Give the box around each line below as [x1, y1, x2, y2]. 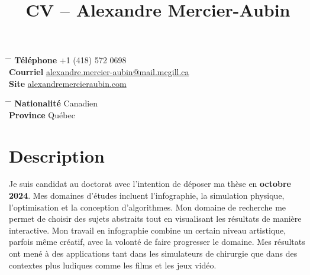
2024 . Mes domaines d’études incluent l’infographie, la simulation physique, [9, 189, 285, 202]
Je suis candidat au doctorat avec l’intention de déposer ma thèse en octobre [9, 177, 291, 190]
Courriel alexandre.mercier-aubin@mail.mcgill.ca [9, 65, 189, 77]
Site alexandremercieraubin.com [9, 77, 127, 89]
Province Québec [9, 108, 75, 121]
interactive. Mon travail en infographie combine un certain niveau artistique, [9, 224, 286, 236]
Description [9, 143, 105, 167]
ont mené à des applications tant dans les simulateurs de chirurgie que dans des [9, 247, 298, 260]
